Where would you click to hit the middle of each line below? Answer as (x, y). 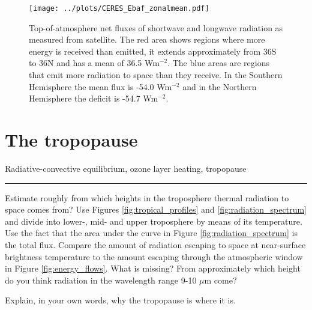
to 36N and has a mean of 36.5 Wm (94, 63)
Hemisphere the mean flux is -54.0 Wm (100, 86)
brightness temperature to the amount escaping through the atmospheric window (154, 256)
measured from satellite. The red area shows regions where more (147, 39)
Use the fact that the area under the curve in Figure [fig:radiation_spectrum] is (151, 233)
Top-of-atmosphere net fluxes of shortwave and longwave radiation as (156, 27)
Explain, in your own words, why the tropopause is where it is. (120, 300)
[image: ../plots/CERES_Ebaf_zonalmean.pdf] (119, 8)
